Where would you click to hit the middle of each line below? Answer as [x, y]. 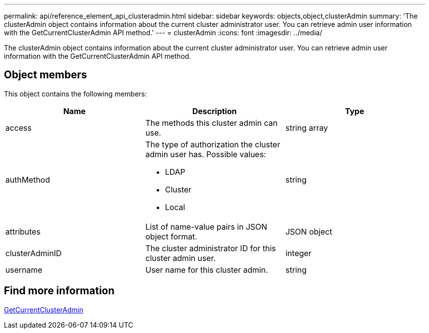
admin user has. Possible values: [205, 154]
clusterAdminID [34, 253]
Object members [46, 75]
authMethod [28, 179]
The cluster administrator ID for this [211, 248]
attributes [23, 231]
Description [214, 111]
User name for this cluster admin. [207, 270]
